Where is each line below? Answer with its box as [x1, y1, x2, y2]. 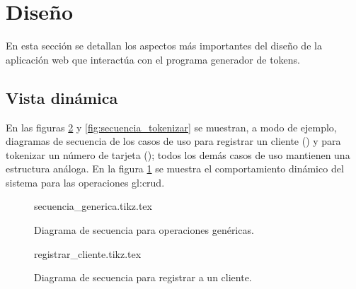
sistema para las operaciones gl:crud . [6, 175, 165, 189]
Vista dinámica [6, 86, 118, 108]
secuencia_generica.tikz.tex [34, 199, 152, 213]
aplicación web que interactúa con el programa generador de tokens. [6, 52, 300, 66]
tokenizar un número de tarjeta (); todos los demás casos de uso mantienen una [6, 147, 350, 162]
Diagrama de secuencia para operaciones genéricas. [34, 223, 254, 237]
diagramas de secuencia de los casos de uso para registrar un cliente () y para [6, 134, 341, 148]
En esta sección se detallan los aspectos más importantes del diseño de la [6, 38, 322, 53]
